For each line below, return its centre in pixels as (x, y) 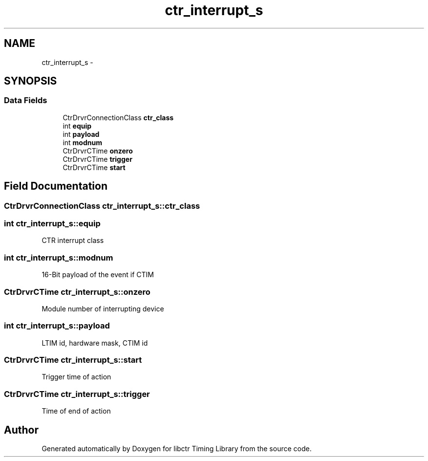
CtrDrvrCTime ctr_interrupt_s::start (73, 360)
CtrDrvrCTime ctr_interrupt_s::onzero (77, 292)
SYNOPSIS (31, 81)
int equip (77, 126)
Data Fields (26, 100)
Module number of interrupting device (103, 308)
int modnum (82, 142)
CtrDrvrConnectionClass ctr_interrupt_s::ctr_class (102, 206)
